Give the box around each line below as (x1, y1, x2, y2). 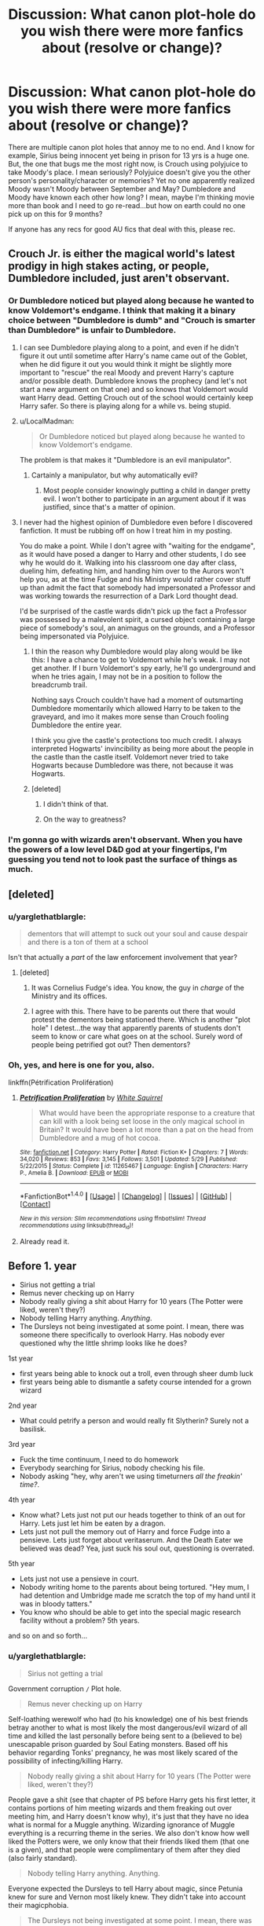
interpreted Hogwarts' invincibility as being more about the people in (31, 744, 254, 753)
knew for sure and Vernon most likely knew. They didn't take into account (8, 1891, 246, 1902)
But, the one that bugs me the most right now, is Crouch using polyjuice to (8, 159, 248, 168)
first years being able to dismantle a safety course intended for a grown (19, 1377, 251, 1387)
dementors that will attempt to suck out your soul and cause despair (27, 929, 248, 939)
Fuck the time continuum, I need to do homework (19, 1455, 179, 1464)
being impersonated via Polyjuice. (19, 631, 130, 641)
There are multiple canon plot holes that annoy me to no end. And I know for (8, 142, 255, 152)
